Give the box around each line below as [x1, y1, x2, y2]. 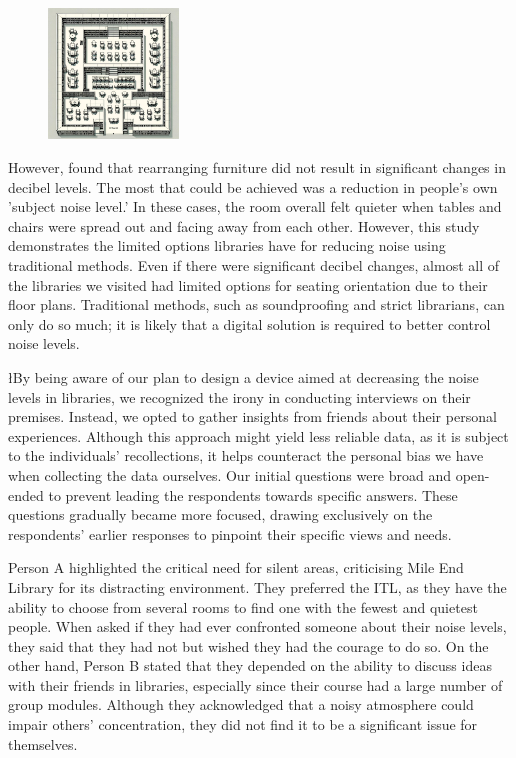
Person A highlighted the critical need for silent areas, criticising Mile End [8, 557, 464, 578]
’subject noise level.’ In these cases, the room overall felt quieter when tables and [8, 196, 502, 217]
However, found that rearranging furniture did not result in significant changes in [8, 157, 506, 178]
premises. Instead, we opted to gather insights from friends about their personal [8, 406, 497, 427]
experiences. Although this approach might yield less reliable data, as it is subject [8, 425, 509, 446]
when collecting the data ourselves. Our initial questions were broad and [8, 464, 452, 485]
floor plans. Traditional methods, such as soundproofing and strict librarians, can [8, 294, 505, 315]
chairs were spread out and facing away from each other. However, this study [8, 215, 480, 236]
